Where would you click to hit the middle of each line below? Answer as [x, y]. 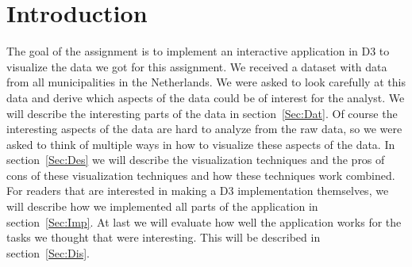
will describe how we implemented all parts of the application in [162, 206]
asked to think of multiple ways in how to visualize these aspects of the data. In [201, 144]
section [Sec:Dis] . [48, 252]
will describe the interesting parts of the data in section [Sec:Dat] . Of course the [202, 113]
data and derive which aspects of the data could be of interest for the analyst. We [206, 97]
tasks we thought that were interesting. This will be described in [164, 237]
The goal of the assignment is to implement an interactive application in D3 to [198, 51]
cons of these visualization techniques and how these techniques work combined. [201, 175]
